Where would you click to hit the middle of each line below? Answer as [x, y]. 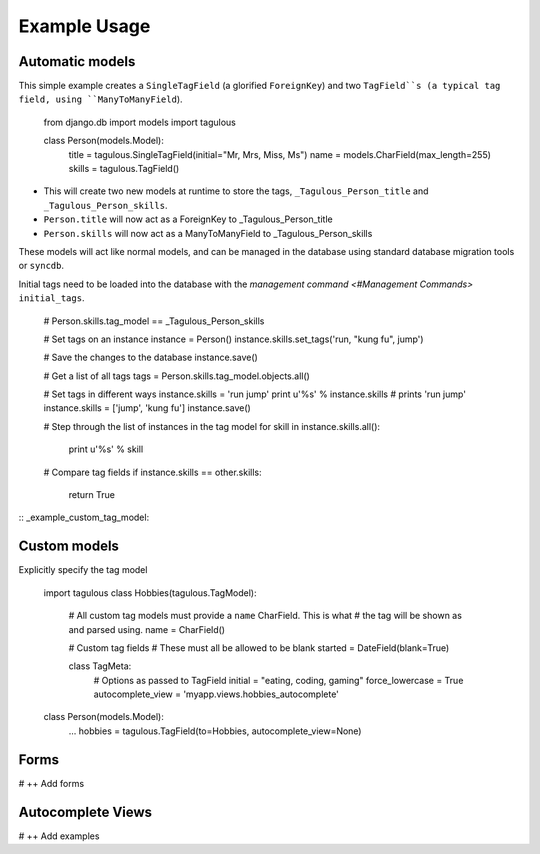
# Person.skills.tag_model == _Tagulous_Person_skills [154, 321]
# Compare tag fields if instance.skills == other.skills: [152, 472]
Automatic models [77, 61]
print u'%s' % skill [106, 449]
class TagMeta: [100, 666]
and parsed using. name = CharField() [146, 629]
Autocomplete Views [85, 811]
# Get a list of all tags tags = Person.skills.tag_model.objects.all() [176, 376]
